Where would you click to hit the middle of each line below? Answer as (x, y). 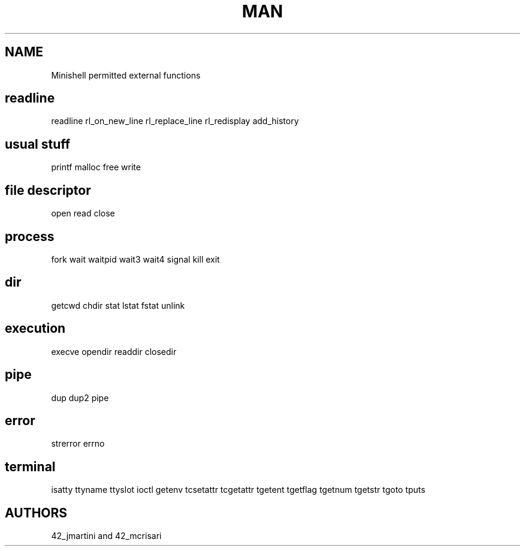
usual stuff (38, 144)
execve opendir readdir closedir (114, 351)
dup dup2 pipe (80, 398)
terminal (30, 466)
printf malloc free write (96, 167)
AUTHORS (36, 513)
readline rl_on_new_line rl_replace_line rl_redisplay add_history (175, 121)
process (30, 236)
